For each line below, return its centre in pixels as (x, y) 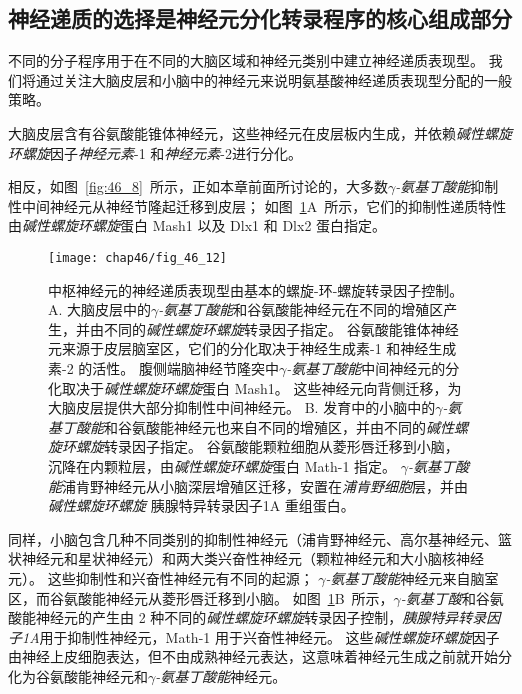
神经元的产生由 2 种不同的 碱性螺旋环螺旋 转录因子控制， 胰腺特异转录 (261, 617)
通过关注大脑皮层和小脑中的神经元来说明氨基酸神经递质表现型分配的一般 (273, 79)
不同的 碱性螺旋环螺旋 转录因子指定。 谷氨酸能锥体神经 (281, 328)
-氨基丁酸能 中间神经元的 (366, 367)
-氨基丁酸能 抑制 (447, 186)
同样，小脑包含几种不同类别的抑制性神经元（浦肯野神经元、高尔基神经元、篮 (260, 538)
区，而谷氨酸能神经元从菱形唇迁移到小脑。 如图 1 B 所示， (201, 597)
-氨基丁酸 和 (438, 597)
